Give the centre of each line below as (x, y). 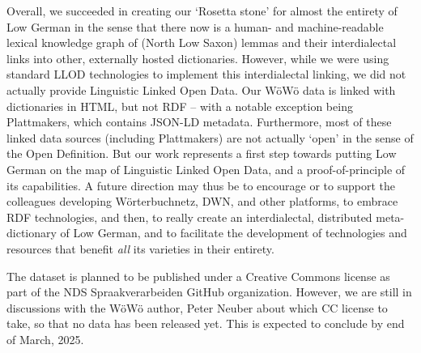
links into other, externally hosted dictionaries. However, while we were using (198, 58)
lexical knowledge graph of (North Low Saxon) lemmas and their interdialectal (202, 43)
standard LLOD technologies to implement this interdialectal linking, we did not (206, 74)
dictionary (32, 233)
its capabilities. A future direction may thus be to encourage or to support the (201, 185)
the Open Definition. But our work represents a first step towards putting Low (202, 153)
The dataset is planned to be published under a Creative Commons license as (198, 276)
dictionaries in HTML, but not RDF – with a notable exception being (180, 106)
